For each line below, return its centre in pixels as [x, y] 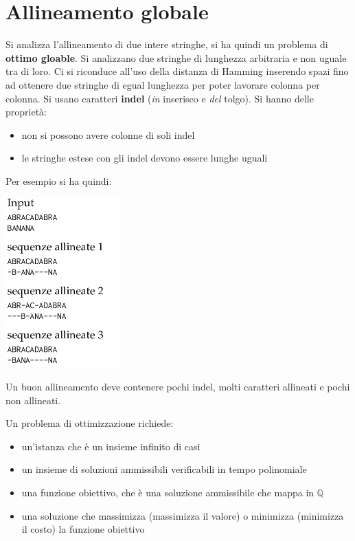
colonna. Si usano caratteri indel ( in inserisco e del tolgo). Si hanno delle [160, 98]
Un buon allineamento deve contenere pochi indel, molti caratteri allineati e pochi [178, 387]
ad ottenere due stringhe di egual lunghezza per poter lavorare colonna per [163, 84]
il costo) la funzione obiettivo [83, 529]
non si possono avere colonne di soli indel [108, 134]
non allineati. [33, 400]
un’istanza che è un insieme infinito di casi [111, 446]
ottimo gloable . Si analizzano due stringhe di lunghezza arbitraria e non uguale [176, 57]
